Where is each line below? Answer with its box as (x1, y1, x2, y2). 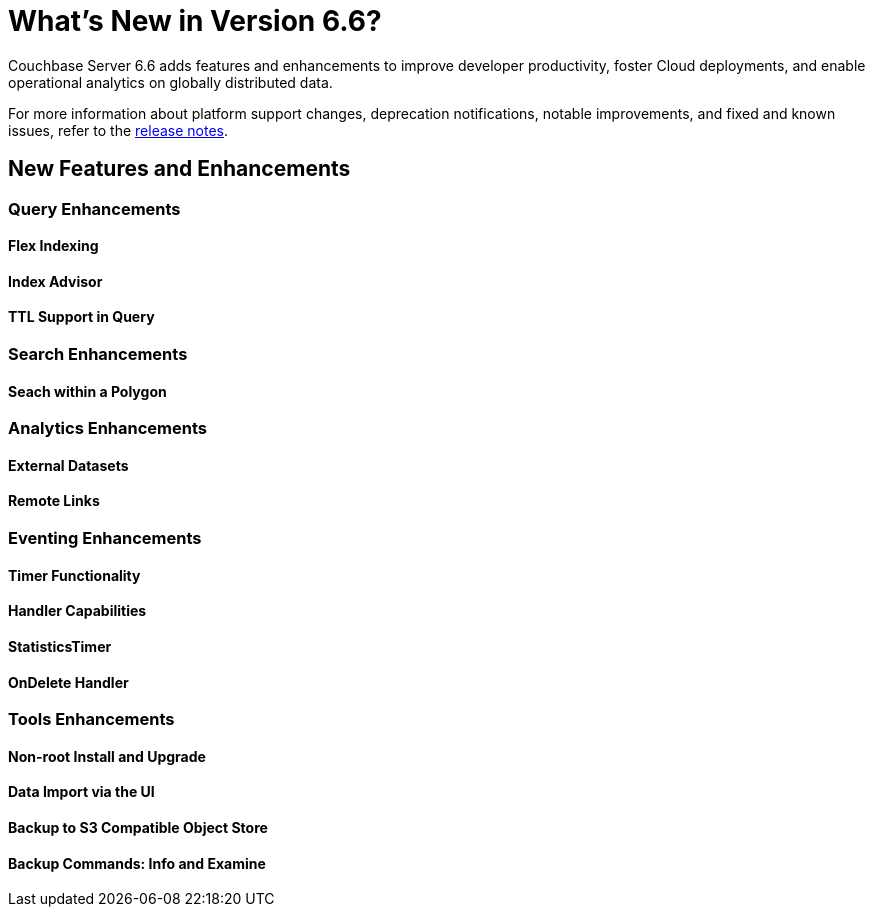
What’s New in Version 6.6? (8, 4, 382, 38)
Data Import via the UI (8, 783, 155, 801)
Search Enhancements (8, 344, 188, 365)
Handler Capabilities (8, 602, 147, 620)
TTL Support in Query (8, 308, 155, 326)
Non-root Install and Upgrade (8, 747, 206, 765)
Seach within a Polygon (8, 382, 167, 400)
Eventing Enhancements (8, 528, 202, 549)
